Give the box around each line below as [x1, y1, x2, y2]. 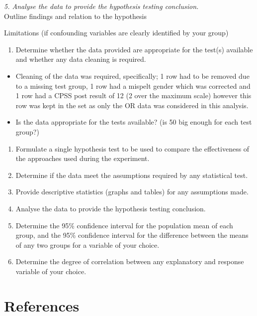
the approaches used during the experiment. [15, 153, 150, 163]
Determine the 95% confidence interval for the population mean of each [15, 220, 233, 230]
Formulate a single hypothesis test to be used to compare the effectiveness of [15, 143, 250, 154]
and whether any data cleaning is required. [15, 54, 146, 64]
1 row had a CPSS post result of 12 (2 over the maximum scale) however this [15, 90, 252, 101]
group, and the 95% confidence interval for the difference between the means [15, 230, 249, 240]
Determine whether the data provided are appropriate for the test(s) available [15, 44, 253, 54]
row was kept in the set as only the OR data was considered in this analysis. [15, 100, 249, 110]
